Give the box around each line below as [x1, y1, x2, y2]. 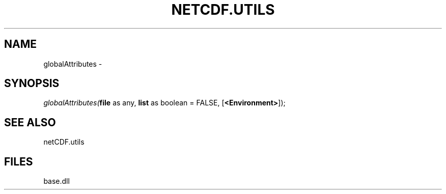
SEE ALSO [4, 116, 56, 129]
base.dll [43, 177, 70, 186]
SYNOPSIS [4, 77, 60, 90]
